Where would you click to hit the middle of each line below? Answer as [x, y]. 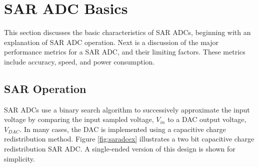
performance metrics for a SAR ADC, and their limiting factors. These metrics [125, 52]
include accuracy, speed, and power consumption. [79, 61]
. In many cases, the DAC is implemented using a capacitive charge [123, 129]
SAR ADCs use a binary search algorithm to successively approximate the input [127, 109]
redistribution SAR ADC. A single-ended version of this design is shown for [120, 149]
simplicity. [19, 158]
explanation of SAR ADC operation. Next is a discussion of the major [111, 42]
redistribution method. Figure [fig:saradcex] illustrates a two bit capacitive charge [129, 139]
